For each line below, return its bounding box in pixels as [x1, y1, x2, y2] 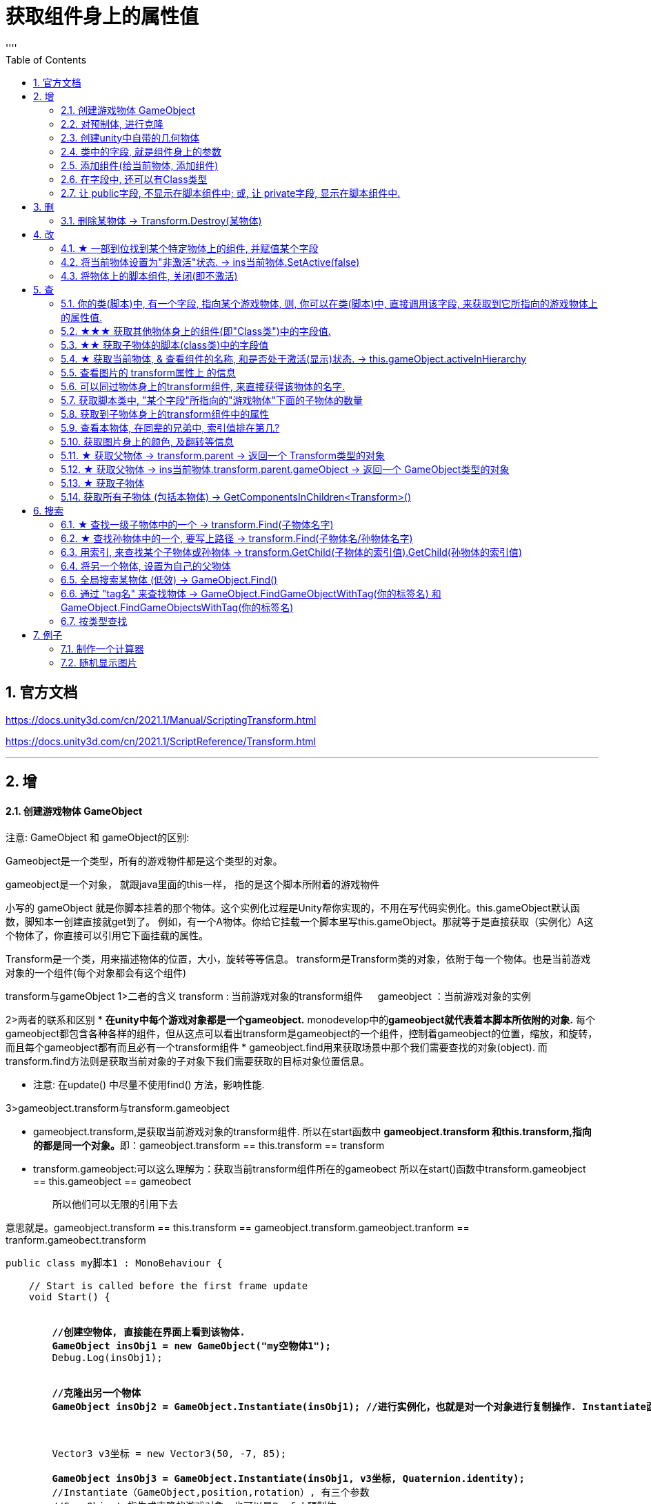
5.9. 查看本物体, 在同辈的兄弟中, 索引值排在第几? [61, 421, 280, 434]
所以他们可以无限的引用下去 [52, 1199, 178, 1211]
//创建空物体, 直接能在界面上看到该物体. [52, 1327, 246, 1338]
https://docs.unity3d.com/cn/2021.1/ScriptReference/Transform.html [6, 735, 317, 747]
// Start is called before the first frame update [28, 1280, 308, 1292]
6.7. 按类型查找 [61, 615, 128, 627]
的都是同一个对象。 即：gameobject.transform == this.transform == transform [33, 1139, 385, 1152]
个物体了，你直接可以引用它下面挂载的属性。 [6, 929, 208, 942]
